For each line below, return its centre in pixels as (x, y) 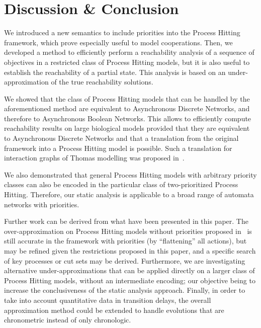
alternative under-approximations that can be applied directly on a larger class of (129, 270)
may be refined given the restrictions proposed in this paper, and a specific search (130, 251)
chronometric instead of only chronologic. (68, 320)
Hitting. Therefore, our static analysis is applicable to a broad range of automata (129, 194)
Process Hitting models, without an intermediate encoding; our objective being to (130, 280)
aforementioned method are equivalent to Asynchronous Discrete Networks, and (127, 108)
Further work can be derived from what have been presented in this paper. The (126, 221)
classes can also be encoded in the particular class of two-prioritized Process (121, 184)
